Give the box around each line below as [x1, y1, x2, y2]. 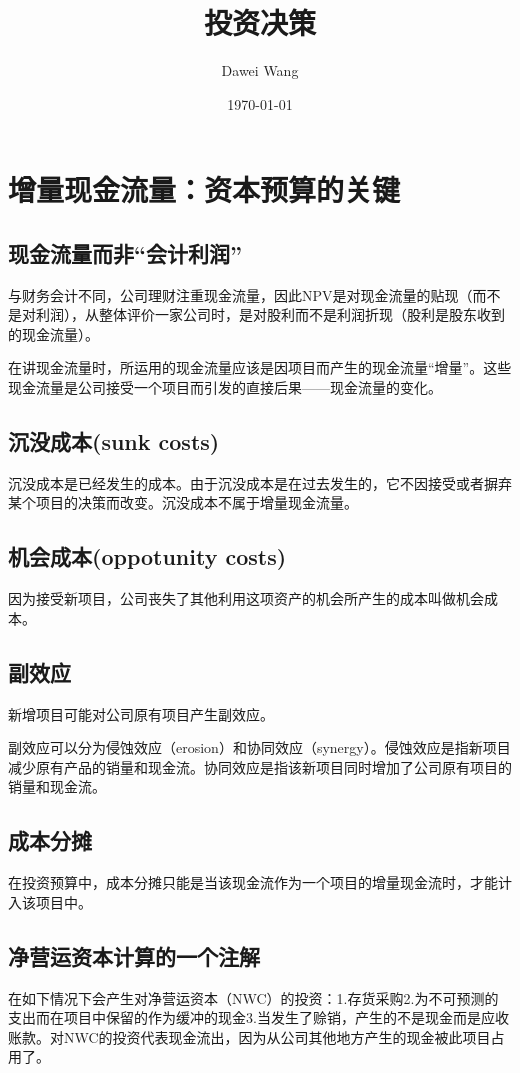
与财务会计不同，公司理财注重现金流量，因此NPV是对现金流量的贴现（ [8, 284, 473, 305]
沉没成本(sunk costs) [8, 426, 220, 457]
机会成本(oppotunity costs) [8, 541, 287, 572]
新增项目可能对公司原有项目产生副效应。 [8, 703, 274, 724]
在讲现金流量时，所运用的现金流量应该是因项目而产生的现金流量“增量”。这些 [8, 357, 512, 378]
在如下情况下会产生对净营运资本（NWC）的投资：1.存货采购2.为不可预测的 [8, 987, 499, 1008]
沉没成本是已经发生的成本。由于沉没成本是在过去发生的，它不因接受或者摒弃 [8, 472, 512, 493]
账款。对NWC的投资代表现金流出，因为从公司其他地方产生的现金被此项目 [8, 1026, 491, 1047]
